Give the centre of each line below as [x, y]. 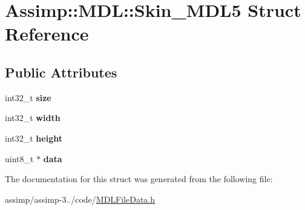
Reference [47, 34]
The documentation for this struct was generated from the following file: [139, 179]
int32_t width [33, 118]
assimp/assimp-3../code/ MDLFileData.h [80, 199]
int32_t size [28, 97]
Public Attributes [61, 72]
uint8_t [19, 158]
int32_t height [34, 138]
